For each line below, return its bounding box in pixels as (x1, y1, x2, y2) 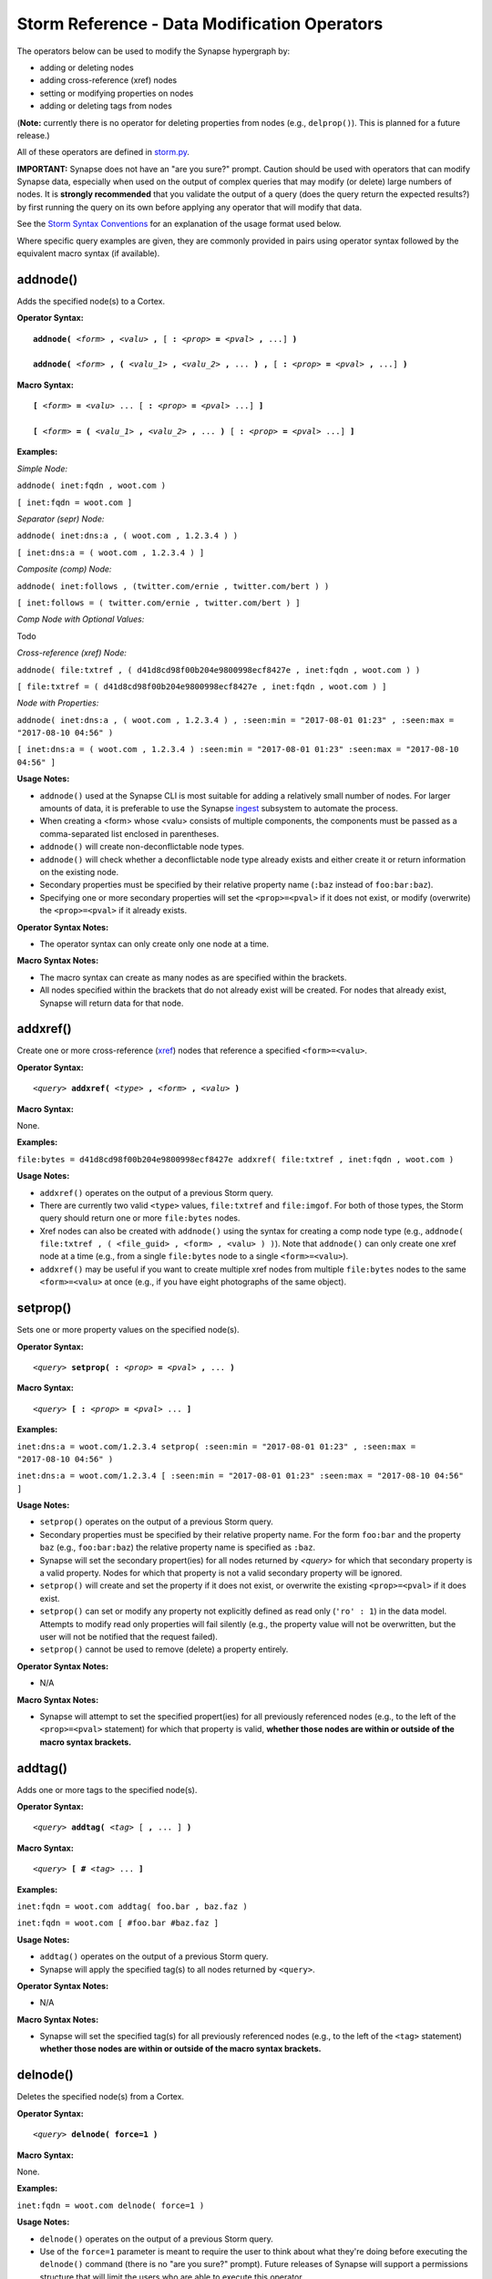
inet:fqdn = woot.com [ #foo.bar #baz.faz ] (16, 1918, 220, 1928)
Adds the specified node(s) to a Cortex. (16, 295, 166, 306)
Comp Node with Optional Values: (16, 614, 145, 624)
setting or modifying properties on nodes (39, 88, 194, 98)
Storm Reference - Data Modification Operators (16, 14, 384, 34)
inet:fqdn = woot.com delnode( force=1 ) (16, 2200, 205, 2211)
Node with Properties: (16, 697, 99, 708)
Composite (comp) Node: (16, 563, 112, 574)
